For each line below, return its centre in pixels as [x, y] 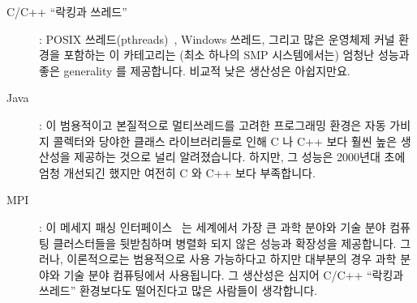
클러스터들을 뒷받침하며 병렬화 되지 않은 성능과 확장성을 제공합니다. [225, 243]
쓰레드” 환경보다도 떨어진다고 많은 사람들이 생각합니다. [178, 290]
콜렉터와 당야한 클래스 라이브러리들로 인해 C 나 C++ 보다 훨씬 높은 [225, 141]
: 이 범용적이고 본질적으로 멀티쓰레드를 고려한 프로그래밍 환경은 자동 [213, 124]
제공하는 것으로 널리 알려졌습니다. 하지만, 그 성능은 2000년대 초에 [240, 157]
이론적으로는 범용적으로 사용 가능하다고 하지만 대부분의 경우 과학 [232, 259]
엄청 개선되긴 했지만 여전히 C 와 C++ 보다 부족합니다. [177, 172]
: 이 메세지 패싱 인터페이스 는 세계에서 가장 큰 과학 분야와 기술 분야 [213, 226]
